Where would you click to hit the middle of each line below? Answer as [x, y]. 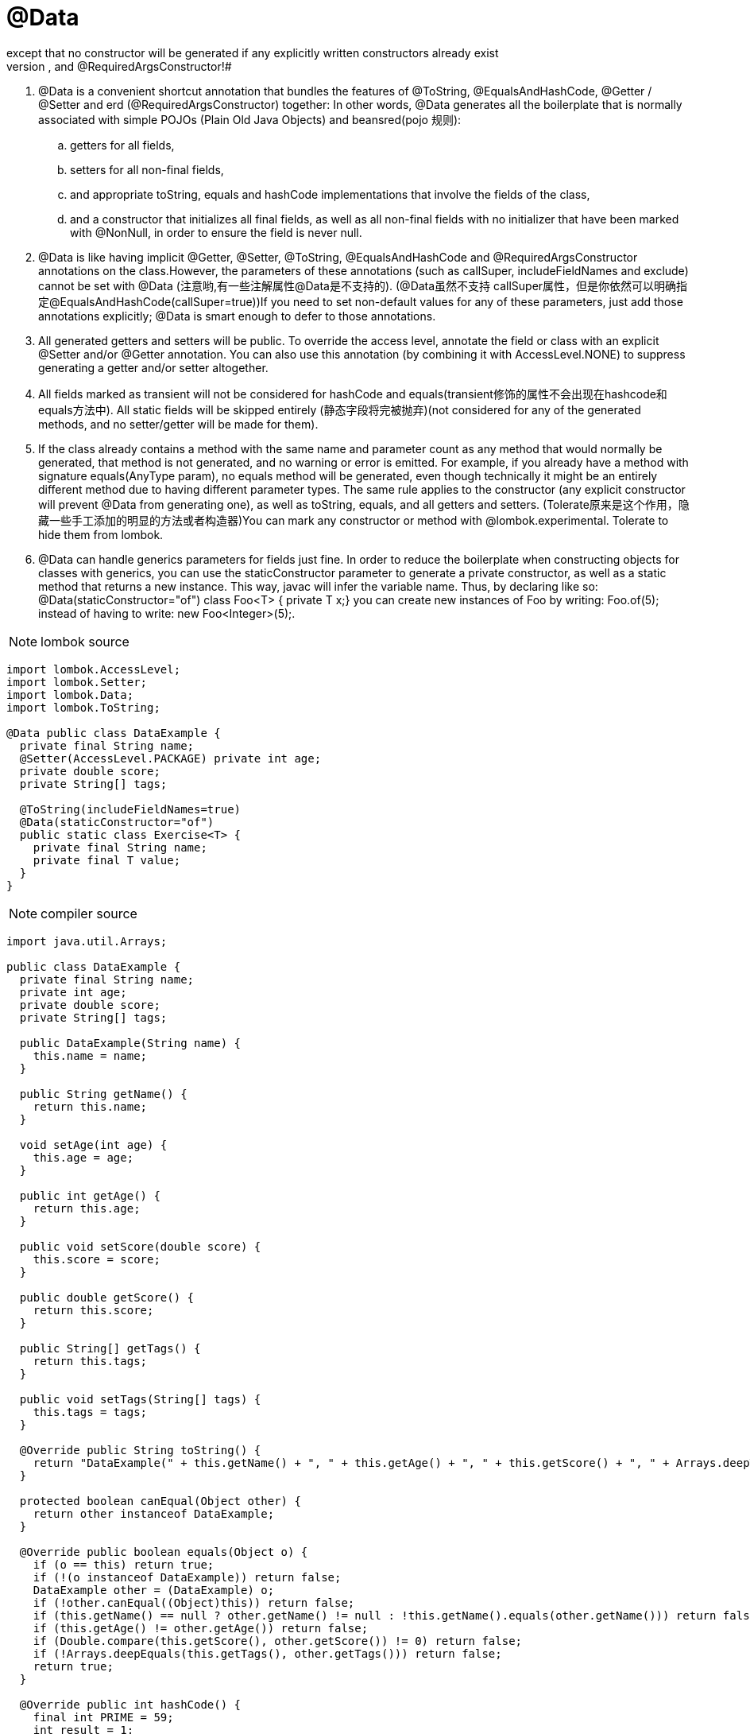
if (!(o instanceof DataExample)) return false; [187, 1577]
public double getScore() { [107, 1297]
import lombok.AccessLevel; [94, 669]
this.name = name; [90, 1055]
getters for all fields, [122, 145]
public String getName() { [103, 1094]
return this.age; [87, 1208]
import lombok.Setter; [77, 682]
